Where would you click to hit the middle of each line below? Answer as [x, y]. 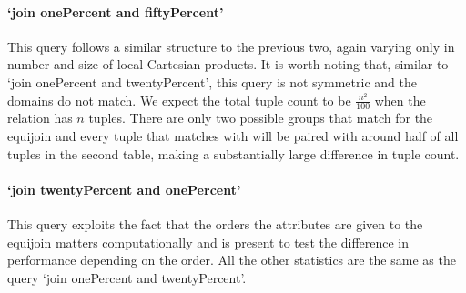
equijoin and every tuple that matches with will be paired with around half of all [233, 136]
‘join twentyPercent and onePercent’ [124, 189]
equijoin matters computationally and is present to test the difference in [208, 242]
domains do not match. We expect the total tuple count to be [179, 100]
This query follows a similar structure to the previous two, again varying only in [231, 46]
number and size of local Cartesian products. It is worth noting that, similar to [228, 64]
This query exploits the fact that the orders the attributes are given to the [215, 223]
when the [400, 100]
